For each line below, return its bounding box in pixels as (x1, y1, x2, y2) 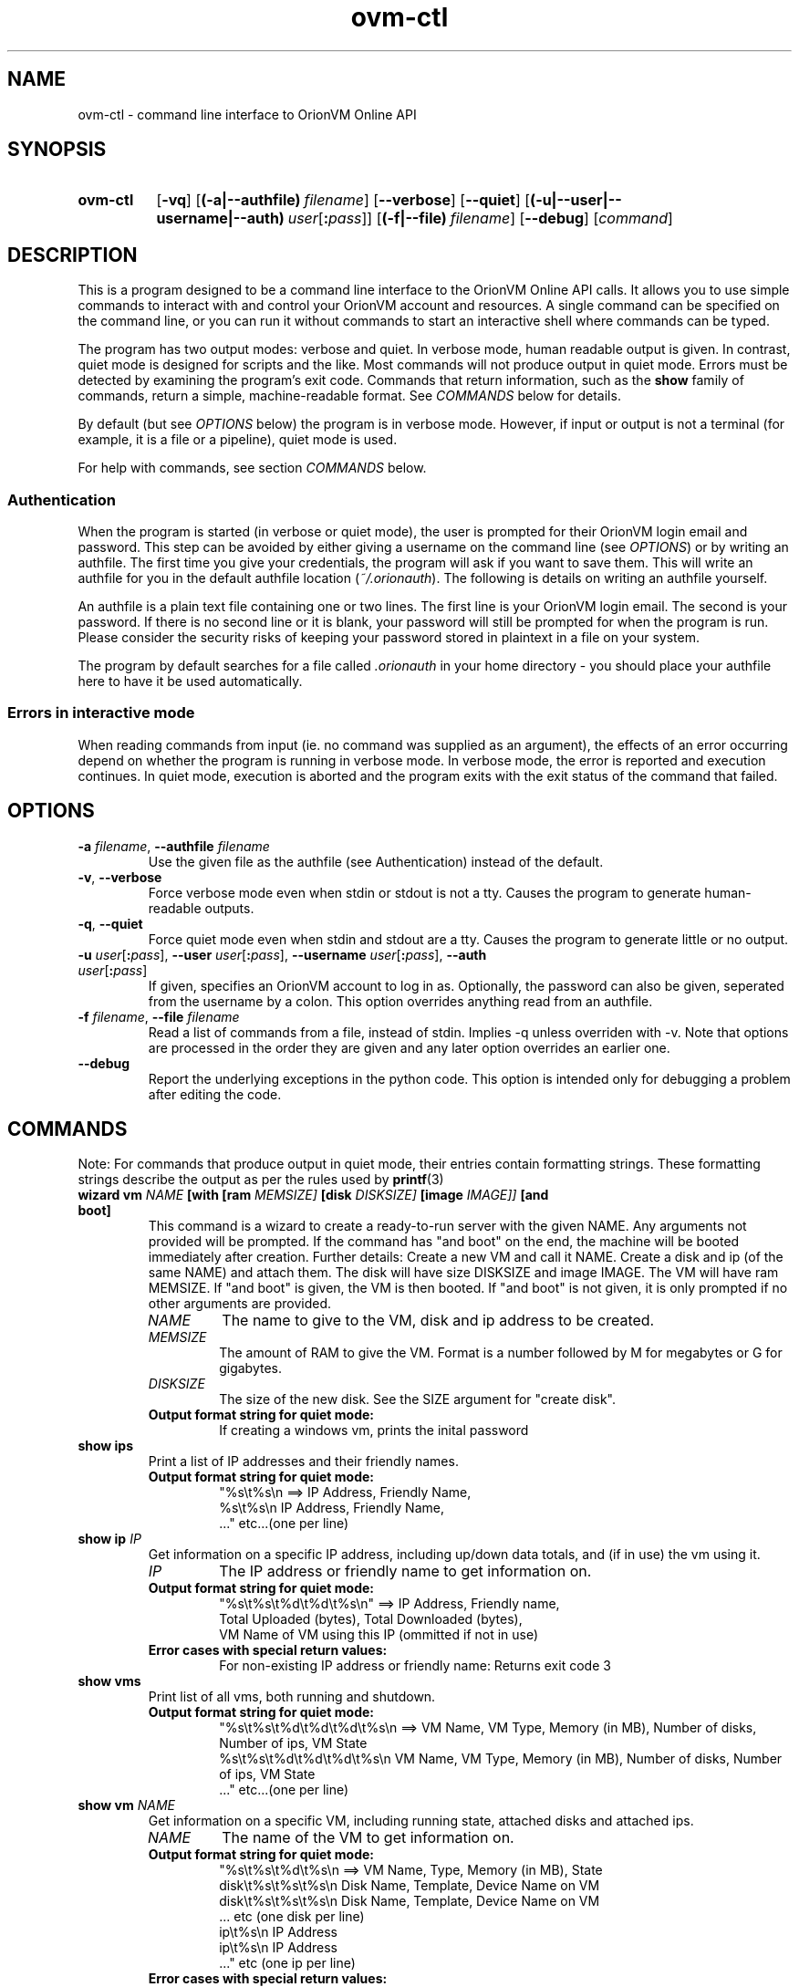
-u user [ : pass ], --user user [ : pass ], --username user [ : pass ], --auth (78, 946, 487, 962)
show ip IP (78, 1531, 141, 1547)
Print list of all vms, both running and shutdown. (148, 1689, 436, 1705)
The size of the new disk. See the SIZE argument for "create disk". (219, 1391, 617, 1408)
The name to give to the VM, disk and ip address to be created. (222, 1311, 655, 1330)
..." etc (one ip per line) (219, 1955, 356, 1971)
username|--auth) (156, 209, 285, 228)
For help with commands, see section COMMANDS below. (78, 460, 427, 476)
